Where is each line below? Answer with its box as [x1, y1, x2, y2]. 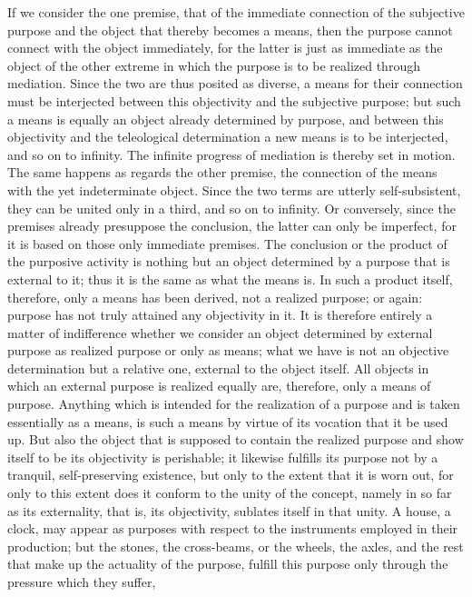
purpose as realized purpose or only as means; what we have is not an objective [7, 341, 449, 360]
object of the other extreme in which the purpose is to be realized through [7, 55, 420, 75]
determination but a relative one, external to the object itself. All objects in [7, 358, 429, 377]
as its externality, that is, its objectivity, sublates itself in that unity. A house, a [7, 501, 451, 520]
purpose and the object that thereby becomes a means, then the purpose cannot [7, 20, 453, 39]
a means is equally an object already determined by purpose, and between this [7, 109, 444, 128]
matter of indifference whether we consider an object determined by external [7, 323, 433, 342]
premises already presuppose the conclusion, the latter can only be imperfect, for [7, 216, 457, 235]
